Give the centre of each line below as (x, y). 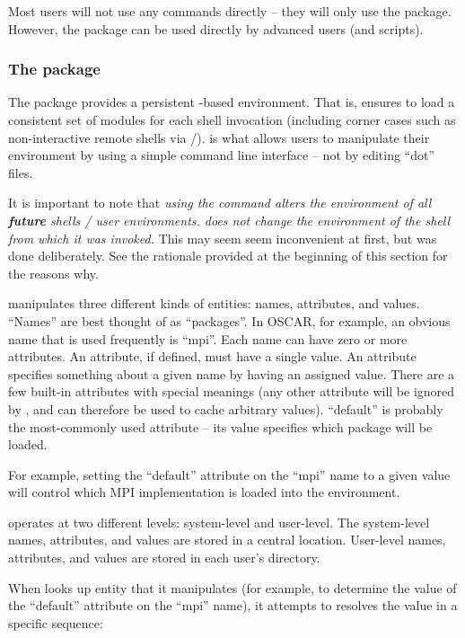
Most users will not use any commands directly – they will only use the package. (230, 11)
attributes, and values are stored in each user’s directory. (164, 558)
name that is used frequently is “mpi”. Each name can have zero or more (208, 338)
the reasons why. (53, 273)
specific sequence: (56, 622)
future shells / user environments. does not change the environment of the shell (229, 220)
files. (21, 172)
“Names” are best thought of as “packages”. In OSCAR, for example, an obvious (229, 320)
